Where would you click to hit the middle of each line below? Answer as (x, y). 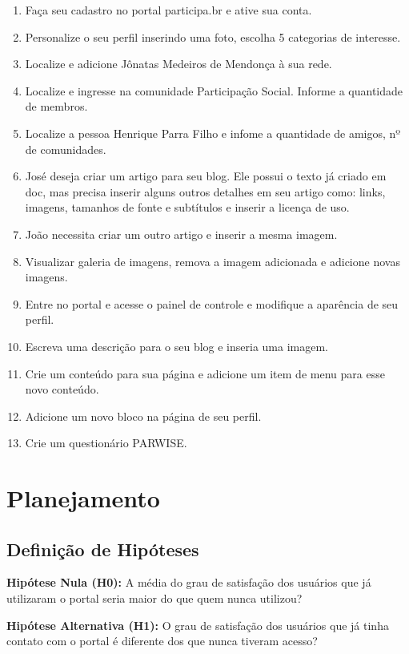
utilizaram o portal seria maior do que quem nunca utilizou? (154, 598)
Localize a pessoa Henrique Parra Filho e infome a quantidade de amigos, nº (213, 133)
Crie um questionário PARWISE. (106, 443)
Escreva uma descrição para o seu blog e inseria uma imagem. (177, 346)
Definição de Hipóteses (103, 549)
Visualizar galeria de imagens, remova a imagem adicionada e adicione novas (213, 261)
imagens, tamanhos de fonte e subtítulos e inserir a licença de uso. (187, 207)
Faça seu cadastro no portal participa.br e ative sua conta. (168, 10)
